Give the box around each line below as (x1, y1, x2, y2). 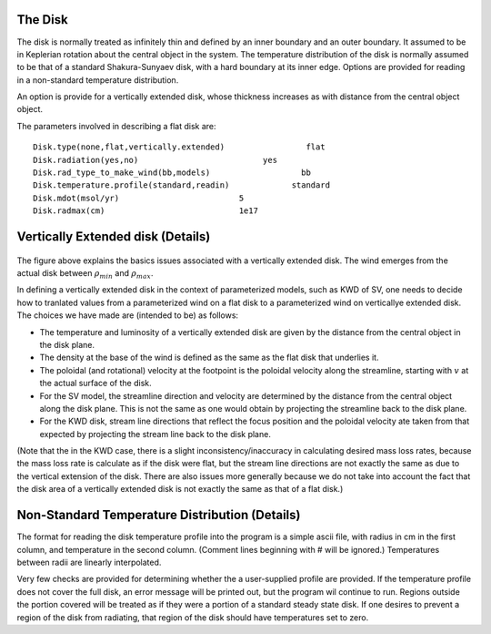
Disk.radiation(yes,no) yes (33, 155, 277, 165)
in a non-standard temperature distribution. (16, 74, 179, 86)
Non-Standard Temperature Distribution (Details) (16, 507, 301, 523)
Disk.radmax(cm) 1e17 (33, 206, 259, 216)
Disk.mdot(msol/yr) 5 (33, 192, 245, 203)
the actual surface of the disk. (39, 378, 152, 389)
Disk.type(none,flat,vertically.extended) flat (33, 142, 326, 152)
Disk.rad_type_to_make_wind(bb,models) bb (33, 168, 311, 178)
